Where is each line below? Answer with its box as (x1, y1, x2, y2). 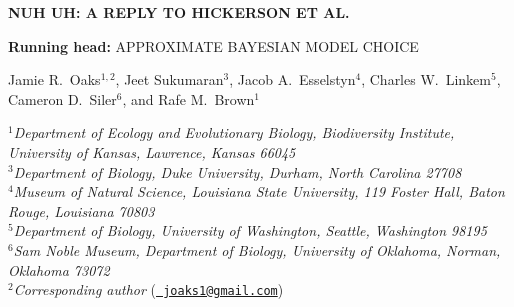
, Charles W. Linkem (361, 69, 491, 90)
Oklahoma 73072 (8, 259, 110, 280)
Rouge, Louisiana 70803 (8, 200, 155, 221)
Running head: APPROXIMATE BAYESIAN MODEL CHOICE (8, 35, 419, 56)
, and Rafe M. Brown (122, 88, 255, 109)
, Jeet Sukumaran (115, 69, 224, 90)
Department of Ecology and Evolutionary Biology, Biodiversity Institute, (13, 122, 455, 143)
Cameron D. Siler (8, 88, 117, 109)
